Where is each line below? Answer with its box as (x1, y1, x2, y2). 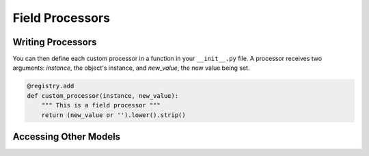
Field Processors (12, 10, 111, 25)
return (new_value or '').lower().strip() (41, 111, 186, 119)
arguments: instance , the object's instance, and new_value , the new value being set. (12, 64, 250, 72)
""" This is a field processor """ (41, 101, 161, 109)
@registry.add (27, 82, 74, 90)
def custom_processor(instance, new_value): (27, 92, 179, 99)
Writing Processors (12, 36, 97, 48)
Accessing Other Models (12, 131, 121, 143)
